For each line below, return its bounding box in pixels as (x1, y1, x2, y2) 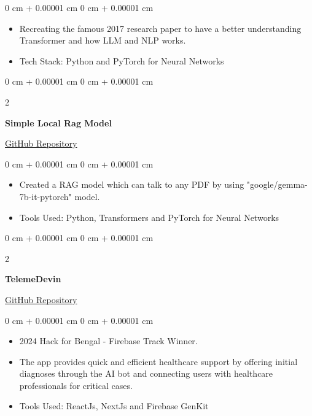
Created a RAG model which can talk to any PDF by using (19, 178, 244, 191)
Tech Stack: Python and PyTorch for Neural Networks (19, 54, 224, 67)
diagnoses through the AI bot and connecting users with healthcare (19, 367, 273, 380)
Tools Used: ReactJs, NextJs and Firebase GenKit (19, 399, 209, 412)
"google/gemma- (246, 178, 308, 191)
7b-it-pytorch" (19, 190, 72, 202)
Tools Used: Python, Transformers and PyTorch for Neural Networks (19, 210, 279, 223)
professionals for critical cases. (19, 379, 133, 391)
